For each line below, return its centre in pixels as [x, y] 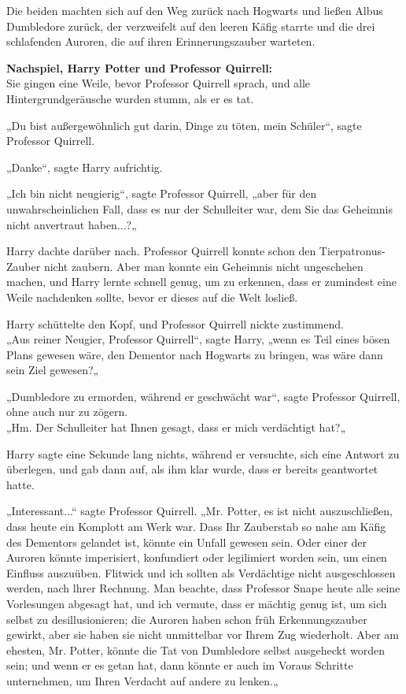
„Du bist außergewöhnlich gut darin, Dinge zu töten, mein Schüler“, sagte [184, 125]
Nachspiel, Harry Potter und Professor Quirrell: [140, 67]
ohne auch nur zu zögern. [67, 412]
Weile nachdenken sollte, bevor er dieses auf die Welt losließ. [152, 297]
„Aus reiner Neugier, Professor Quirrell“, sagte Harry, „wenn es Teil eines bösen [198, 339]
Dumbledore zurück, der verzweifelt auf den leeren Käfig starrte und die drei [191, 26]
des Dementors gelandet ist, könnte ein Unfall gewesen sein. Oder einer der [187, 542]
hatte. [20, 484]
